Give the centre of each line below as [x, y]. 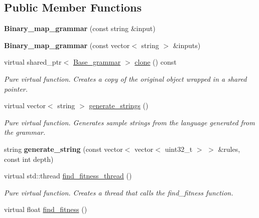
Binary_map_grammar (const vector [67, 45]
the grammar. [25, 132]
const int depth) [29, 159]
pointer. [16, 88]
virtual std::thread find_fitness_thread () [68, 176]
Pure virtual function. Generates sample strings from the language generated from [129, 122]
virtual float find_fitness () [46, 209]
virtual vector [25, 105]
